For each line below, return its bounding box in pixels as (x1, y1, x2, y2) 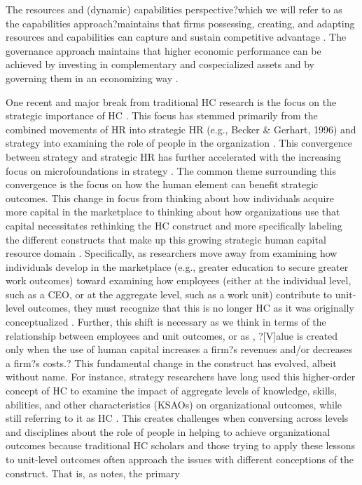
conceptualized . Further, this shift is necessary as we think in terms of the (6, 314, 326, 329)
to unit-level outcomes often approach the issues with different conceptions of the (6, 452, 354, 466)
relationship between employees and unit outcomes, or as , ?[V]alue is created (6, 328, 338, 343)
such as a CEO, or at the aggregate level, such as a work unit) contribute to (6, 286, 333, 301)
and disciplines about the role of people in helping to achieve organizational (6, 424, 330, 439)
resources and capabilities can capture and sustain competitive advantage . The (6, 29, 347, 44)
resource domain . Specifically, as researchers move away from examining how (6, 246, 337, 260)
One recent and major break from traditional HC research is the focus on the (6, 94, 337, 109)
